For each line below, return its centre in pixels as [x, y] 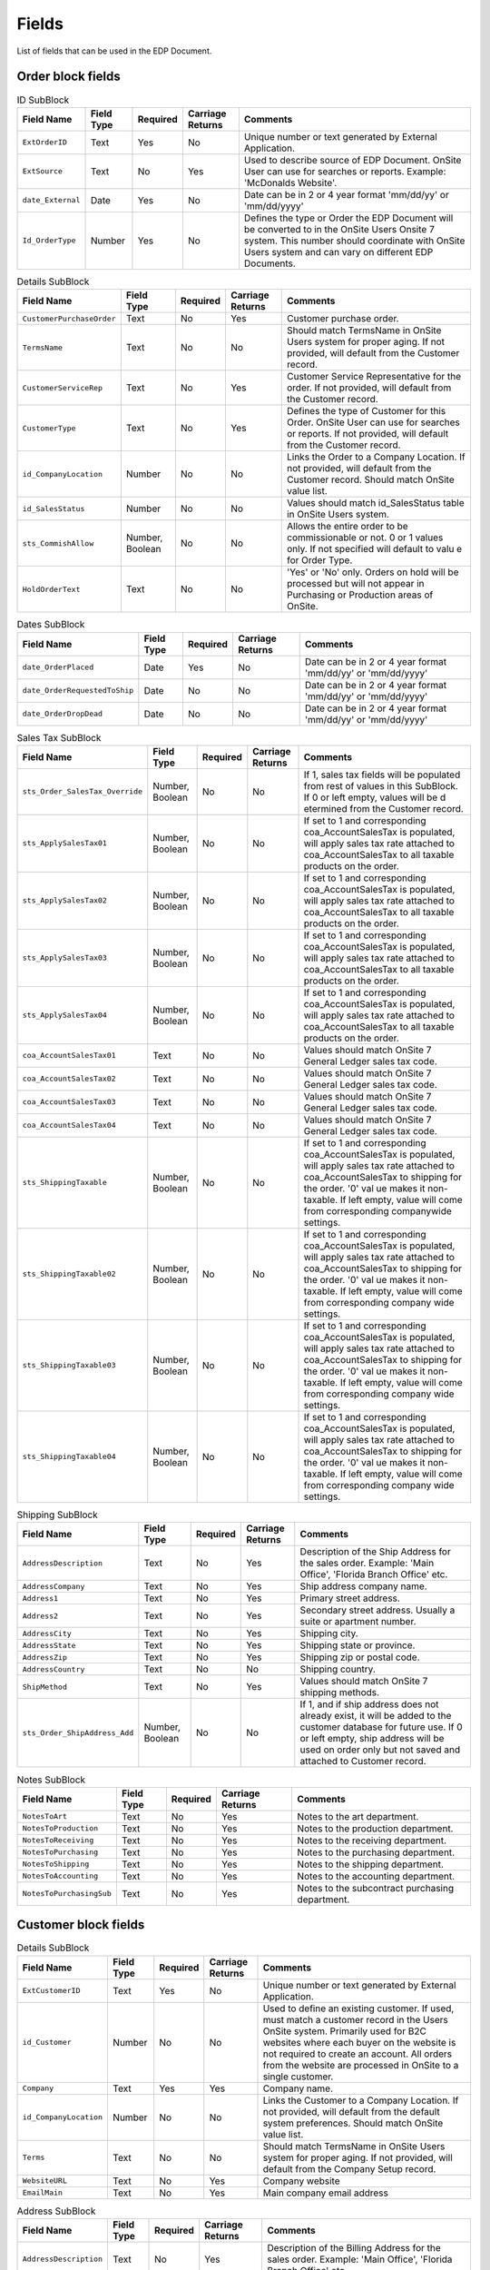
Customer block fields [81, 1925]
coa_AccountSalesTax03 [69, 1102]
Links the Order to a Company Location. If [376, 457]
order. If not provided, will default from [369, 388]
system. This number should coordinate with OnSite [354, 241]
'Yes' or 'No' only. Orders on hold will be [372, 572]
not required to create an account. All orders [358, 2054]
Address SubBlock [56, 2211]
